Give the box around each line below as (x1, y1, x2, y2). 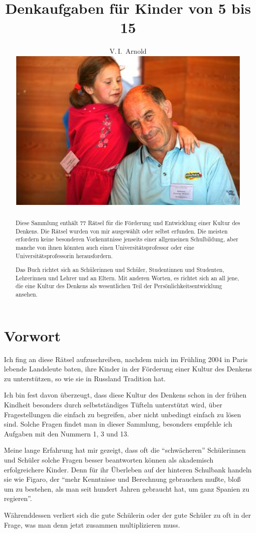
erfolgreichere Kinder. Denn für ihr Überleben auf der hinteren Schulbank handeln (4, 464, 252, 474)
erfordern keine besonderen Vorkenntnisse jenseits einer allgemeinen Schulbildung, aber (15, 235, 238, 243)
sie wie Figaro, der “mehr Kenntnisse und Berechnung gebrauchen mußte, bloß (4, 474, 241, 484)
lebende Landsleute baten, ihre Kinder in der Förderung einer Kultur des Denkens (4, 364, 252, 374)
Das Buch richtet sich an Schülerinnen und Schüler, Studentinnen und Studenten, (15, 266, 224, 274)
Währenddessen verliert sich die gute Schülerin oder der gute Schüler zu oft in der (4, 509, 251, 520)
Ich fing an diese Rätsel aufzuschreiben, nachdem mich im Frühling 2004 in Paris (4, 354, 248, 364)
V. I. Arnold (109, 46, 147, 56)
